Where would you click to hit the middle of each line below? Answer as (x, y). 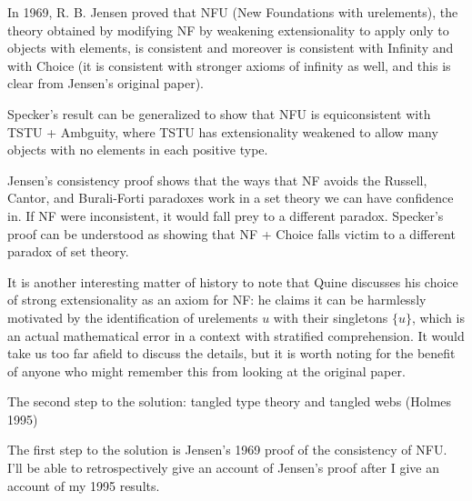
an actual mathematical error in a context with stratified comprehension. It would (236, 335)
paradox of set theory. (68, 251)
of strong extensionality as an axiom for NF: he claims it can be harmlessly (217, 300)
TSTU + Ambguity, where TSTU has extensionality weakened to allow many (223, 131)
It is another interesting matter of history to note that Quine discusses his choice (233, 281)
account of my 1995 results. (84, 485)
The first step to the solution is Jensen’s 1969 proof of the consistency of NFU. (227, 450)
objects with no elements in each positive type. (138, 150)
